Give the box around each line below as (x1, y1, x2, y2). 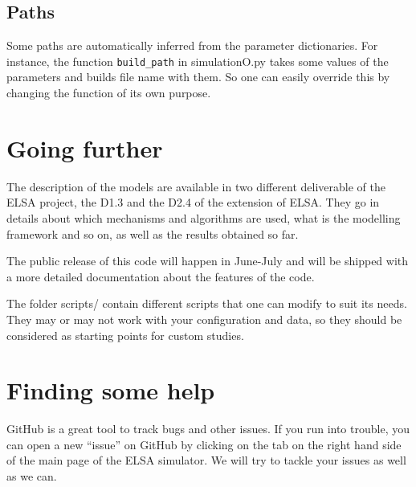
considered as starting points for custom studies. (6, 326, 244, 343)
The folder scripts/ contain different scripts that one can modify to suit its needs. (6, 295, 407, 312)
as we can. (6, 468, 57, 485)
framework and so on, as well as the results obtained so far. (6, 225, 299, 242)
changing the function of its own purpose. (6, 84, 211, 101)
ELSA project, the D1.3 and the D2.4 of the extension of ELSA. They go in (6, 194, 380, 211)
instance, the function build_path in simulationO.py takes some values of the (6, 52, 389, 69)
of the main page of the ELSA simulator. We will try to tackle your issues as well (6, 452, 406, 469)
